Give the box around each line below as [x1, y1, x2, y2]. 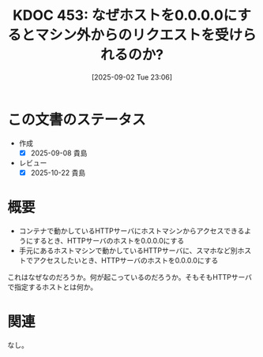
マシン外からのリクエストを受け [35, 26, 243, 44]
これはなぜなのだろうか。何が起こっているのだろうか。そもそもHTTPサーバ [7, 272, 253, 281]
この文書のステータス [7, 110, 147, 128]
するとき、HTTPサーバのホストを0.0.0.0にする [32, 236, 185, 245]
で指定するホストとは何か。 [7, 282, 98, 292]
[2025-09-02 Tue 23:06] [91, 72, 173, 82]
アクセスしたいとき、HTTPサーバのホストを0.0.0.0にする [32, 255, 219, 265]
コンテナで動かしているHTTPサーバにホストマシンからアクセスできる [18, 225, 245, 236]
